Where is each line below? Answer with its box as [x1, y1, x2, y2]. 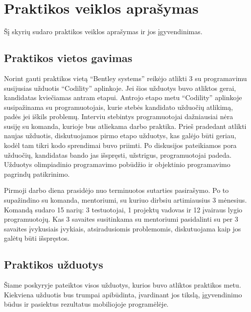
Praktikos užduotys [4, 257, 103, 272]
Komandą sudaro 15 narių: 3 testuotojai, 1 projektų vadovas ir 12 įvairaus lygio [4, 204, 243, 214]
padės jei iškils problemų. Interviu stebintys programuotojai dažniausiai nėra [4, 111, 233, 122]
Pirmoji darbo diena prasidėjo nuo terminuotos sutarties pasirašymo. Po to [4, 185, 229, 195]
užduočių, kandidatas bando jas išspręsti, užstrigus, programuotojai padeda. [4, 149, 232, 160]
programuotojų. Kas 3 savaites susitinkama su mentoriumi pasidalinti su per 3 [4, 214, 238, 224]
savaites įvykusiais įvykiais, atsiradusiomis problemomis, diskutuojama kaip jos [4, 223, 241, 233]
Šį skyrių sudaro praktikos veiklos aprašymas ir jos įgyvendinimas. [4, 26, 203, 37]
